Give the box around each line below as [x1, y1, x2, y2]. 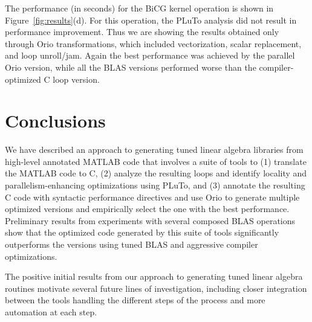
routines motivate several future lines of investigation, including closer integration [5, 282, 307, 294]
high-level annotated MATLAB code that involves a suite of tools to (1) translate [5, 155, 307, 167]
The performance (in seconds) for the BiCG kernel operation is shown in [5, 2, 274, 14]
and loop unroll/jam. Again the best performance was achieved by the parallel [5, 49, 295, 62]
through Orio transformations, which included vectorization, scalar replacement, [5, 37, 302, 50]
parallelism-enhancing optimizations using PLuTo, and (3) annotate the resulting [5, 179, 305, 192]
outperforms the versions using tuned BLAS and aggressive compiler [5, 238, 258, 251]
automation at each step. [5, 306, 97, 318]
